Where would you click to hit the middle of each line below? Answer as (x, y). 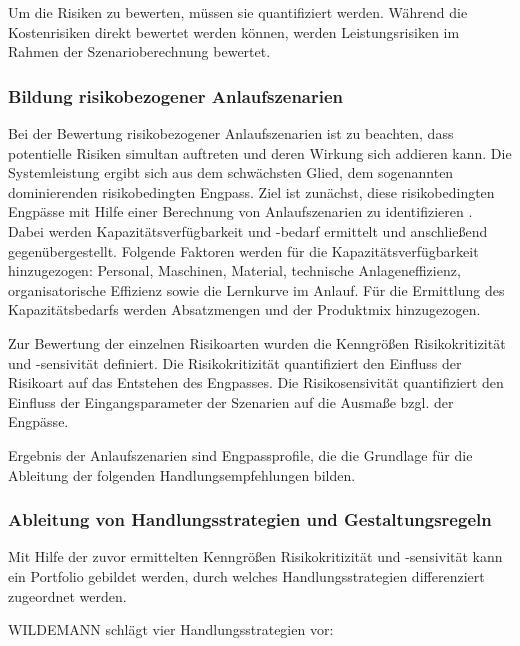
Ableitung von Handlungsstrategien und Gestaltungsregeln (250, 519)
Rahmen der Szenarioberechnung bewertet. (139, 51)
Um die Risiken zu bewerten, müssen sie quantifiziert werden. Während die (238, 12)
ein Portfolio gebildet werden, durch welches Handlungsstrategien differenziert (246, 575)
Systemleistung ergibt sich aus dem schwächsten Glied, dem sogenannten (231, 172)
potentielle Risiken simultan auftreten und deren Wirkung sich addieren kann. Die (260, 152)
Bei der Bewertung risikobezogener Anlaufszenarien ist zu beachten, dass (231, 133)
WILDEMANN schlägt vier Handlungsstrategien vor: (171, 629)
